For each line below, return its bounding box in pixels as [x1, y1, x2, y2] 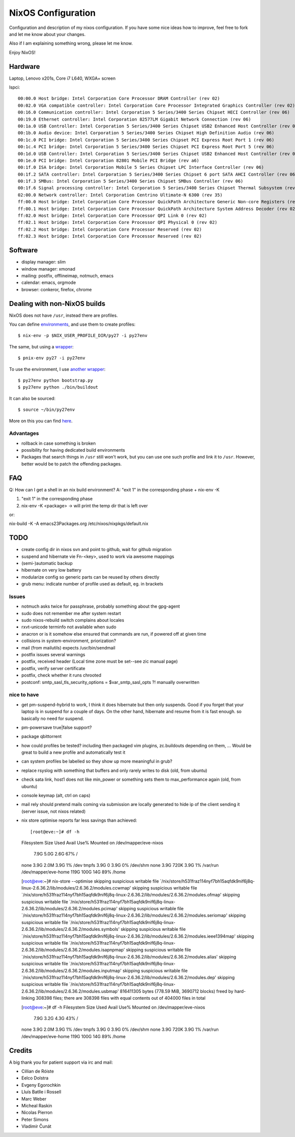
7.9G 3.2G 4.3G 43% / [33, 1015, 79, 1021]
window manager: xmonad [21, 266, 76, 272]
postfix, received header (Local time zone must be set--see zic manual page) [21, 658, 178, 664]
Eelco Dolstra [21, 1075, 49, 1081]
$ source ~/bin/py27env [18, 407, 75, 413]
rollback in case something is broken [21, 440, 96, 446]
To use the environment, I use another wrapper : [9, 366, 106, 372]
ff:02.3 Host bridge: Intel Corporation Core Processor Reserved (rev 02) [18, 234, 202, 239]
